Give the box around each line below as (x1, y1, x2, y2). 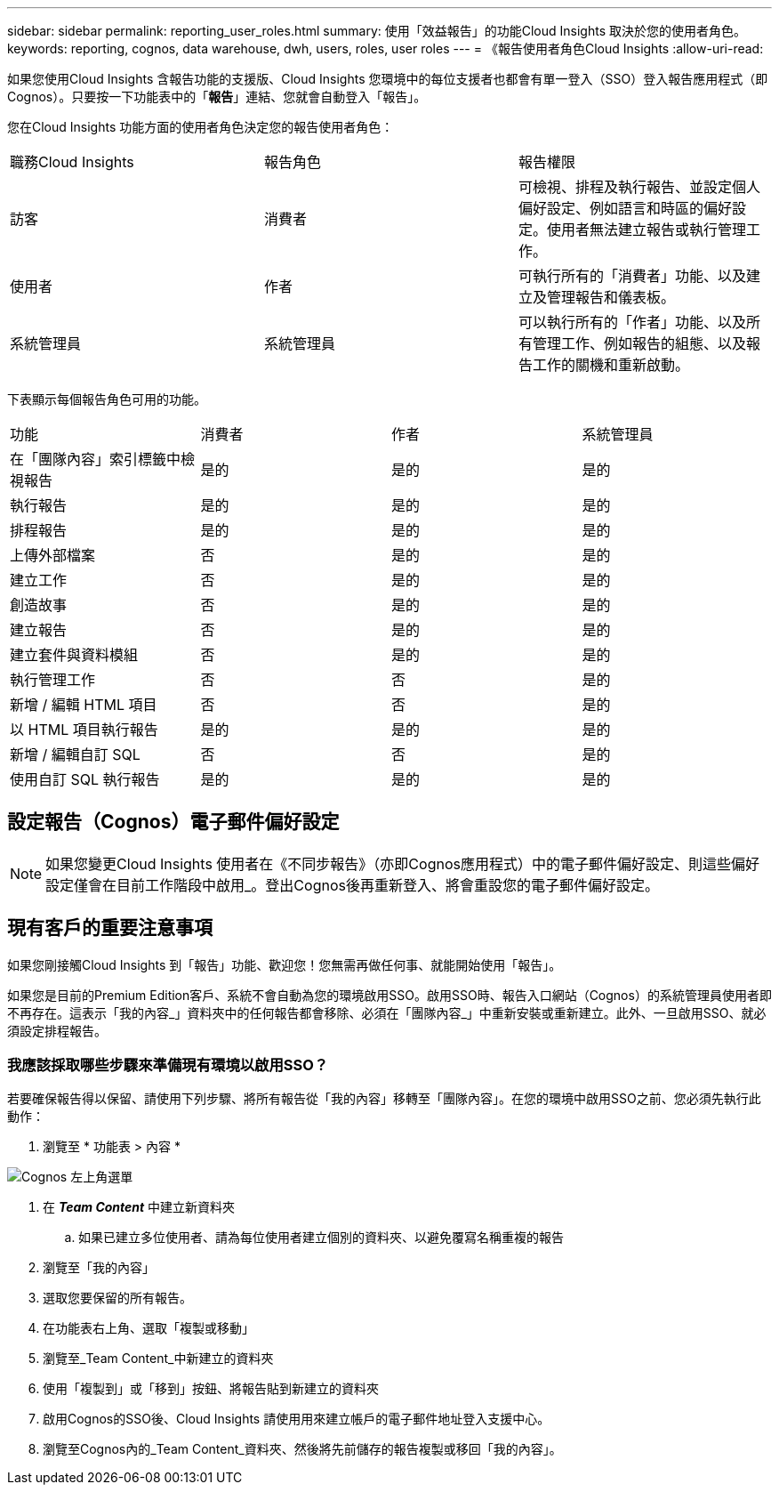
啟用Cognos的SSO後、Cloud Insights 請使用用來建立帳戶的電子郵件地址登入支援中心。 (43, 1411, 550, 1427)
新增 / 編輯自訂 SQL (10, 746, 141, 763)
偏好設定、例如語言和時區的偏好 (518, 199, 732, 217)
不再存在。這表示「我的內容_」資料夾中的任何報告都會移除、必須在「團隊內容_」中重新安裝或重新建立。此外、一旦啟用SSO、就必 (7, 1004, 767, 1020)
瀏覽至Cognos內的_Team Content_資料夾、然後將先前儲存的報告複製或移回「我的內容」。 (43, 1441, 562, 1457)
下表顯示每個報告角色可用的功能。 (7, 391, 206, 407)
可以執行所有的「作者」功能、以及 (518, 313, 746, 331)
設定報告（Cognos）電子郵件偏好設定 (7, 811, 340, 834)
